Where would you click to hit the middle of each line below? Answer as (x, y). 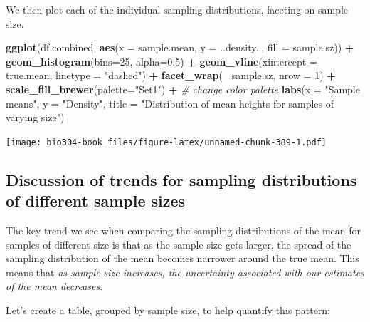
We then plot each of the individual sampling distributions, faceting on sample (177, 9)
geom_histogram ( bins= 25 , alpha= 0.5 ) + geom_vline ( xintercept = (162, 61)
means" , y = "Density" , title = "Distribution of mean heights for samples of (170, 103)
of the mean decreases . (54, 286)
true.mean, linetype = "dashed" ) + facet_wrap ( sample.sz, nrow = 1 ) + (171, 75)
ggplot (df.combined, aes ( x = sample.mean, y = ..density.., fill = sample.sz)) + (180, 47)
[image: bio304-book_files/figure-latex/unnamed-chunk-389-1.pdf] (166, 142)
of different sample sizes (96, 201)
